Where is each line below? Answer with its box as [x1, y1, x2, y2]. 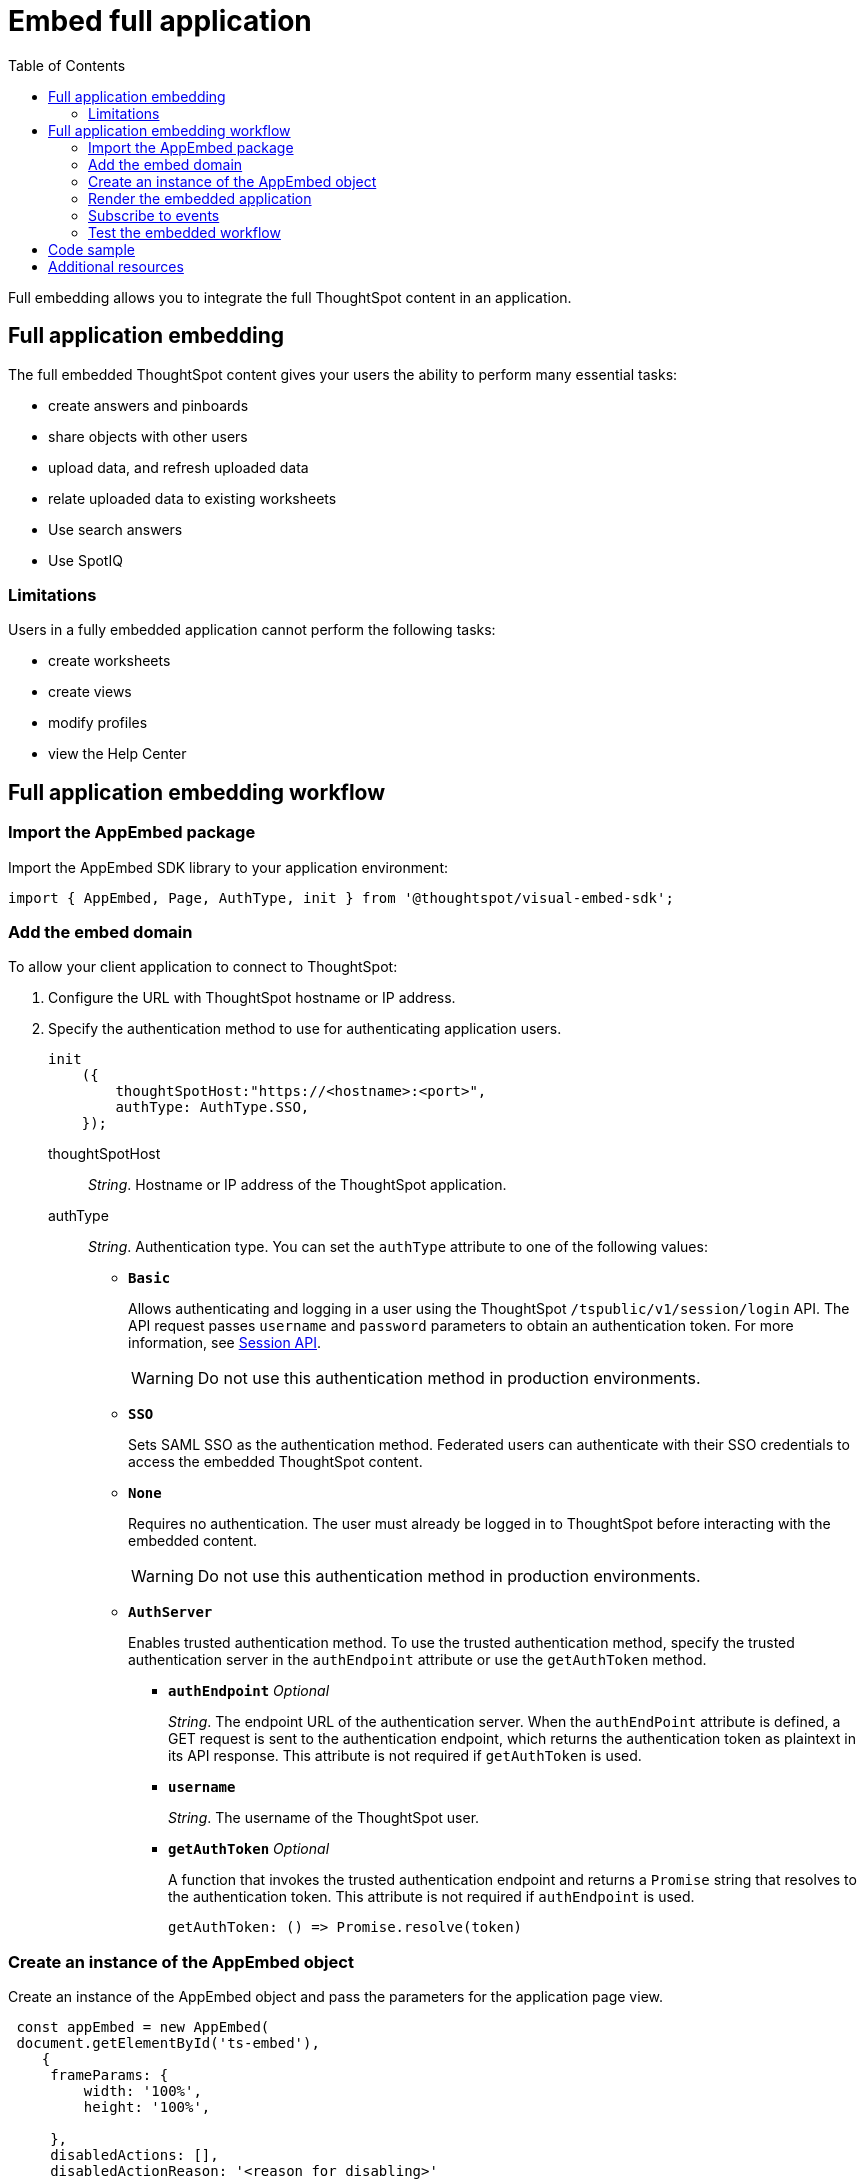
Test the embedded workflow [88, 223, 281, 241]
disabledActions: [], [50, 2147, 219, 2164]
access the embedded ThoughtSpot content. [128, 1453, 423, 1471]
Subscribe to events [88, 206, 220, 224]
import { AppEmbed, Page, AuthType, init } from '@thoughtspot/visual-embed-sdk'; [8, 889, 674, 906]
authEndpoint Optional [168, 1682, 330, 1700]
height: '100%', [83, 2099, 211, 2116]
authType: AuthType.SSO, [115, 1099, 310, 1116]
